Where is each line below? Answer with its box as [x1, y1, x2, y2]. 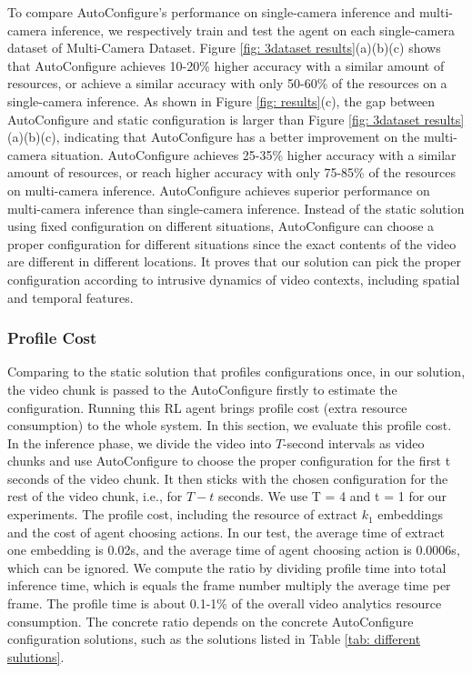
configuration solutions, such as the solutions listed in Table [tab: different [7, 629, 421, 648]
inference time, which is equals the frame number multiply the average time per [7, 576, 451, 595]
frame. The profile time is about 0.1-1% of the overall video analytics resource [7, 594, 442, 613]
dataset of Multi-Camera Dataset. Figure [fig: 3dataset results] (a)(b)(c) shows [7, 38, 441, 57]
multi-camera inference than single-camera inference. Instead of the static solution [7, 198, 465, 217]
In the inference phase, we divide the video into [7, 433, 272, 452]
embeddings [377, 505, 443, 524]
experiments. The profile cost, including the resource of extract [7, 505, 358, 524]
